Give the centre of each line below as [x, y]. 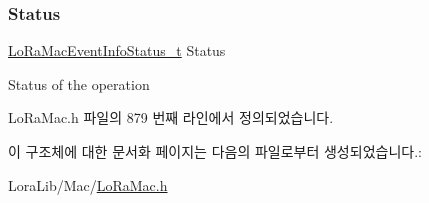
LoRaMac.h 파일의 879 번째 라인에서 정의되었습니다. [171, 117]
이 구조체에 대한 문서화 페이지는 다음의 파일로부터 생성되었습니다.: [215, 151]
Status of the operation [79, 83]
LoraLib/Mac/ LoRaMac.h [88, 184]
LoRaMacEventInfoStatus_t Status [117, 50]
